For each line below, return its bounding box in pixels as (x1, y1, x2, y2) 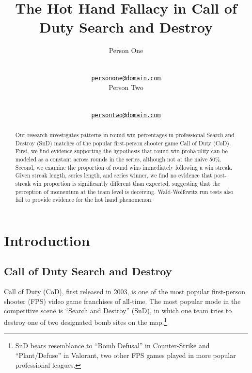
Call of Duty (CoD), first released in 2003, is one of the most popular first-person (4, 286, 246, 297)
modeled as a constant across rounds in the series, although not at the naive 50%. (15, 155, 222, 163)
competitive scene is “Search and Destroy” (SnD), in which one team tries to (4, 305, 232, 316)
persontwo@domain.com (91, 111, 161, 119)
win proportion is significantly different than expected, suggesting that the (32, 179, 220, 187)
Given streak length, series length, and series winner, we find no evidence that (15, 171, 212, 179)
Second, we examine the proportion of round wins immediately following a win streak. (15, 163, 233, 171)
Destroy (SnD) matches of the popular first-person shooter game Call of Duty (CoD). (15, 139, 231, 147)
